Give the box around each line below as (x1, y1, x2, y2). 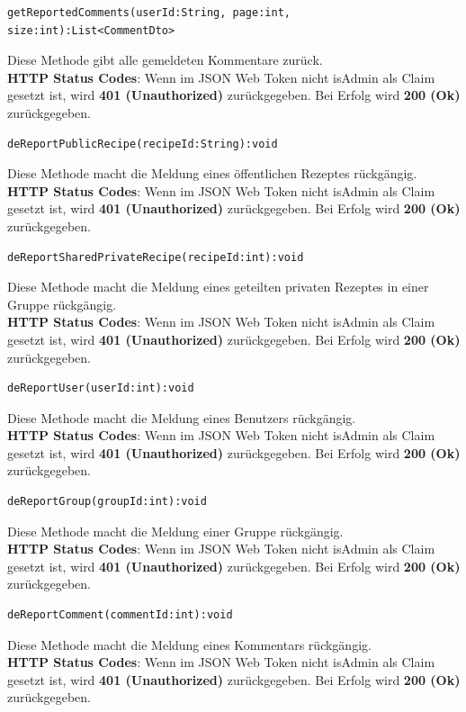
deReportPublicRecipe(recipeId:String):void (7, 137, 278, 150)
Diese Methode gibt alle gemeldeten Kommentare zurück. (7, 50, 323, 69)
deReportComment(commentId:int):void (7, 608, 233, 622)
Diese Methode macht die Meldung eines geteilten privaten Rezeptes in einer (7, 277, 429, 296)
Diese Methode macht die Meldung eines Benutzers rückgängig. (7, 408, 356, 427)
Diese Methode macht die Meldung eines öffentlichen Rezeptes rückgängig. (7, 164, 417, 183)
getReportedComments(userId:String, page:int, (7, 6, 291, 19)
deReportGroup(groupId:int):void (7, 495, 207, 509)
